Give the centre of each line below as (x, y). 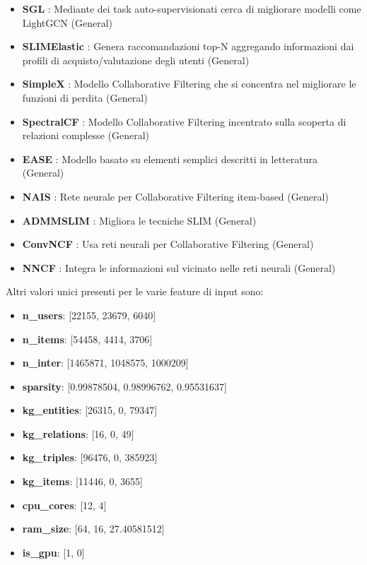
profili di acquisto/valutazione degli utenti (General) (136, 60)
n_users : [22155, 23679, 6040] (89, 315)
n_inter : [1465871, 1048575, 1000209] (105, 363)
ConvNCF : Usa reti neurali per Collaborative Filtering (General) (168, 244)
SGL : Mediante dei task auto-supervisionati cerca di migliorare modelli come (192, 8)
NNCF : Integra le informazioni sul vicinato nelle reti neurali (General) (179, 267)
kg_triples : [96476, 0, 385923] (90, 457)
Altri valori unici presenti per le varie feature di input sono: (135, 291)
